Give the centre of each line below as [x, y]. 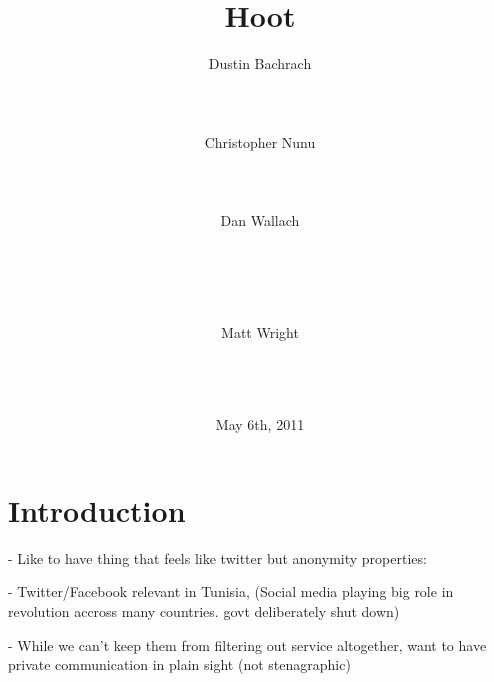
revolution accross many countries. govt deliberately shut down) [204, 610]
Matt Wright [260, 331]
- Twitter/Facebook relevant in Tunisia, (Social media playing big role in [231, 591]
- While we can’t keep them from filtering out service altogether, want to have [247, 644]
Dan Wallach [260, 219]
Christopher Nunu [260, 141]
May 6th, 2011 [260, 424]
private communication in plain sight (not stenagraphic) [179, 664]
